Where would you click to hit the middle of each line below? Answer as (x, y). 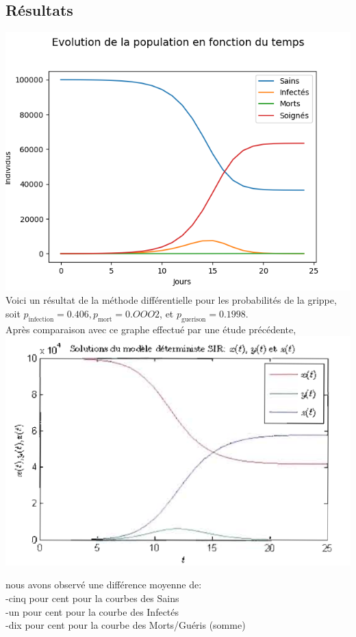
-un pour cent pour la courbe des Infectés (92, 611)
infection (41, 319)
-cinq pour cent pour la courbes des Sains (92, 598)
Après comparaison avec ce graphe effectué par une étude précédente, (151, 329)
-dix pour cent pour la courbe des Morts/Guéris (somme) (126, 625)
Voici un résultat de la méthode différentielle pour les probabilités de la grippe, (171, 300)
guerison (194, 319)
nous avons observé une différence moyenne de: (104, 585)
